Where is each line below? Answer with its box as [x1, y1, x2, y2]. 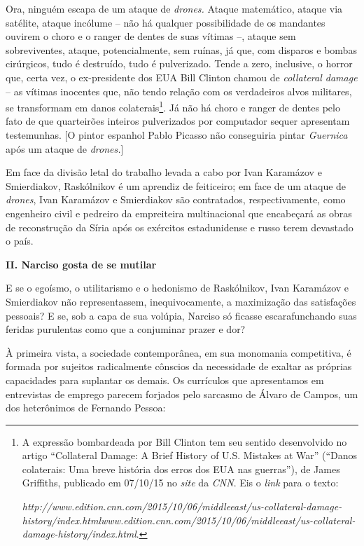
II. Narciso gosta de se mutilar [6, 257, 157, 271]
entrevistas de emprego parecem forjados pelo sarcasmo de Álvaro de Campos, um [6, 386, 358, 401]
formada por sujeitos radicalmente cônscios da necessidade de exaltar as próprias [6, 359, 352, 374]
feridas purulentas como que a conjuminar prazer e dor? [6, 322, 246, 336]
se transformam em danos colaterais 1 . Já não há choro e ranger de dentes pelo [6, 98, 340, 114]
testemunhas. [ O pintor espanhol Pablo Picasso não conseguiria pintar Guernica [6, 128, 348, 142]
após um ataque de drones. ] [6, 141, 124, 156]
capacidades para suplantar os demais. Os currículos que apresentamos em [6, 372, 324, 387]
